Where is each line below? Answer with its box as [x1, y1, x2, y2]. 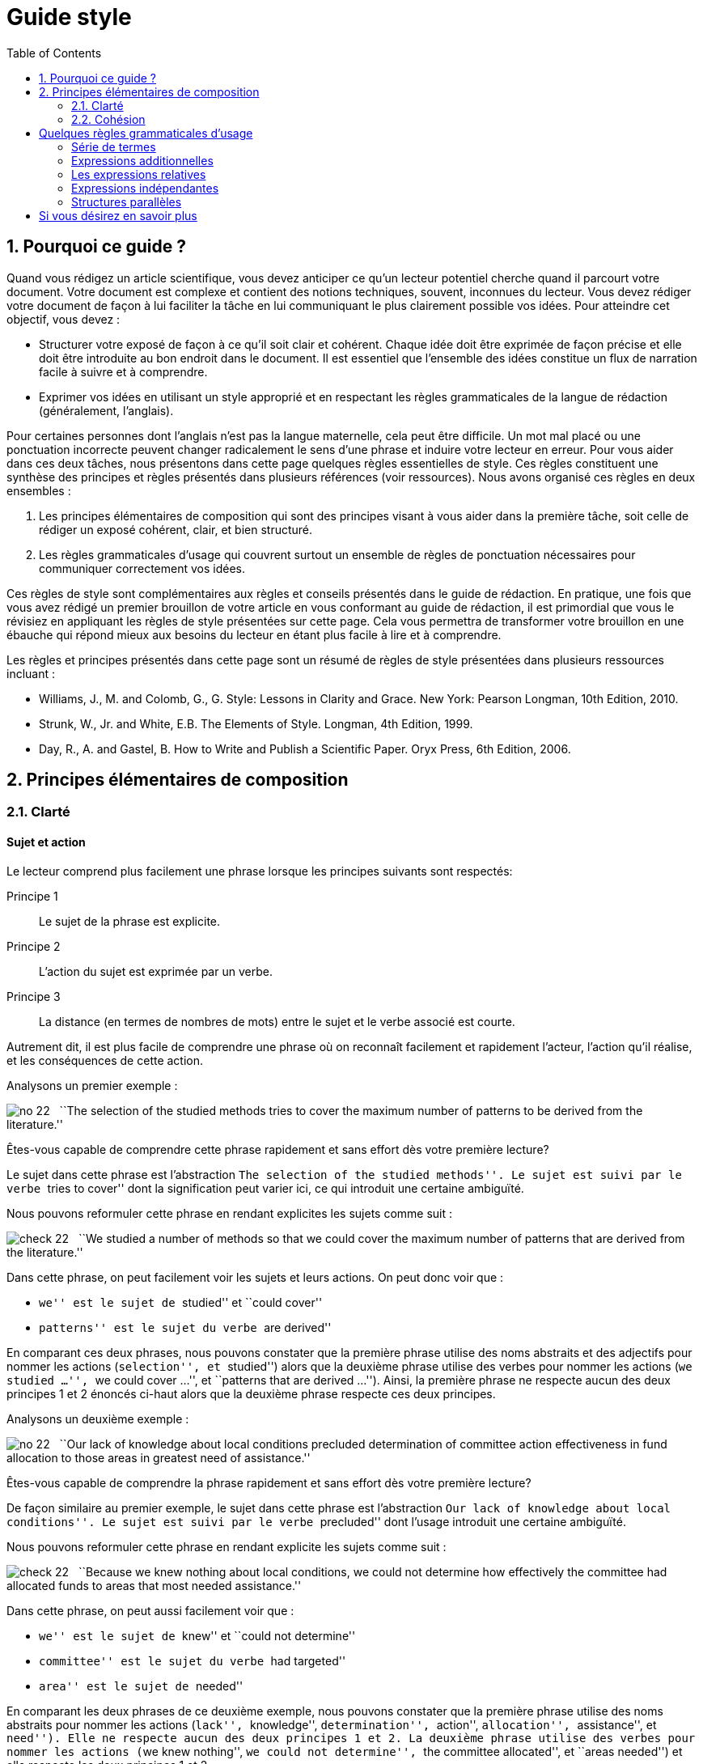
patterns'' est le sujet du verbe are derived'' [39, 1320, 332, 1334]
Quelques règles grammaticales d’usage [39, 125, 253, 140]
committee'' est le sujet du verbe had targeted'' [39, 1653, 346, 1668]
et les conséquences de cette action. [6, 1053, 204, 1067]
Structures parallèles [71, 194, 182, 209]
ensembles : [6, 483, 71, 498]
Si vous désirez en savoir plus [39, 208, 197, 223]
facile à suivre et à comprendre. [39, 364, 208, 379]
